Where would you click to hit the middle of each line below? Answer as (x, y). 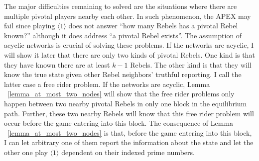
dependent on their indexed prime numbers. (128, 152)
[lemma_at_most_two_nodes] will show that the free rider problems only (121, 94)
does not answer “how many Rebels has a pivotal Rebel (153, 26)
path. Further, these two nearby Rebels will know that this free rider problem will (129, 113)
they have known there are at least (57, 64)
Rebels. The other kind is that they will (191, 64)
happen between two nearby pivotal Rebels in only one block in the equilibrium (126, 103)
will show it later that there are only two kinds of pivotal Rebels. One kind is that (129, 54)
